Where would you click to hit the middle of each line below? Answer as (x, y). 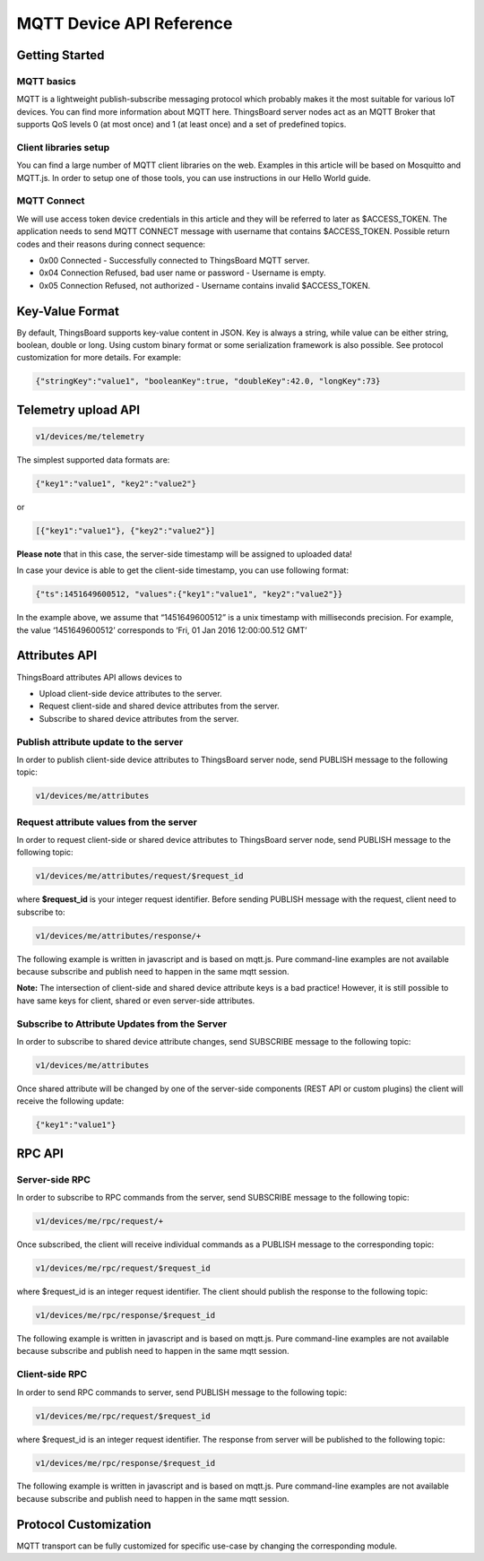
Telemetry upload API (78, 409)
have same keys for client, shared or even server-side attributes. (136, 1001)
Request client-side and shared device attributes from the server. (159, 706)
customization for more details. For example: (99, 358)
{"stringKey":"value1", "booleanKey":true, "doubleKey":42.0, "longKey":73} (208, 382)
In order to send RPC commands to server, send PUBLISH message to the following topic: (182, 1392)
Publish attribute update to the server (100, 741)
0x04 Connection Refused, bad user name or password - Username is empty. (182, 273)
